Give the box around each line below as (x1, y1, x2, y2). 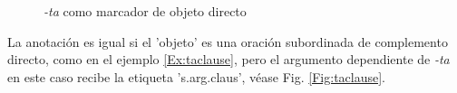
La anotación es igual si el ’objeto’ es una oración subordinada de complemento (7, 32, 448, 51)
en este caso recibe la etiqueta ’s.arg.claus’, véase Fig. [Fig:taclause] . (7, 67, 386, 86)
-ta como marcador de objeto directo (44, 2, 247, 20)
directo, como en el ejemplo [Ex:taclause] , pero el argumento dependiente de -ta (7, 50, 450, 69)
